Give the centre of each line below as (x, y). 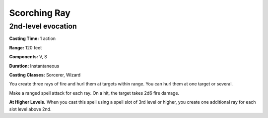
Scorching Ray (40, 13)
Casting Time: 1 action (33, 39)
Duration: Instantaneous (34, 66)
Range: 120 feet (26, 47)
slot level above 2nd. (30, 109)
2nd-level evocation (43, 26)
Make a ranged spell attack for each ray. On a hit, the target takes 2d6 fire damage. (94, 93)
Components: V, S (28, 57)
